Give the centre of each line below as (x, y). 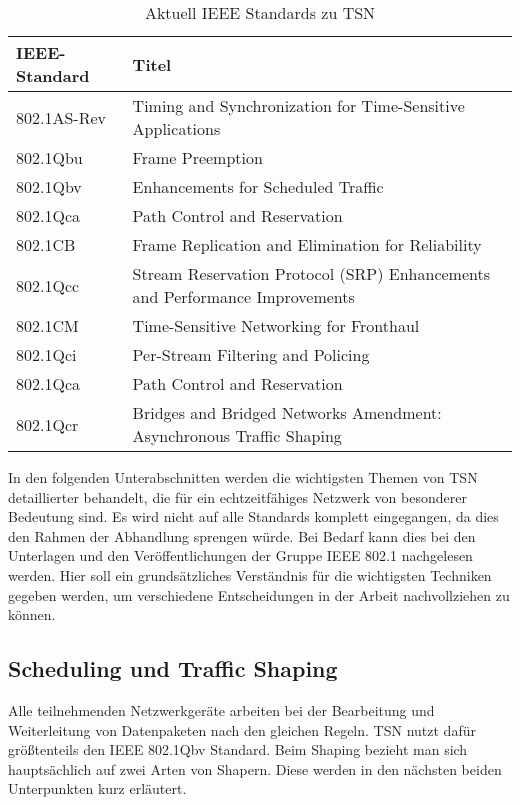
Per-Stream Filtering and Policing (251, 354)
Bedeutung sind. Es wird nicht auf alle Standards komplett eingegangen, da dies (253, 516)
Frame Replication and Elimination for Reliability (307, 244)
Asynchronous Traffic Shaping (237, 435)
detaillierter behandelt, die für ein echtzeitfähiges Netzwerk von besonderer (237, 496)
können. (32, 614)
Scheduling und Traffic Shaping (173, 668)
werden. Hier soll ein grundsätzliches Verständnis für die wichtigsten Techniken (250, 574)
